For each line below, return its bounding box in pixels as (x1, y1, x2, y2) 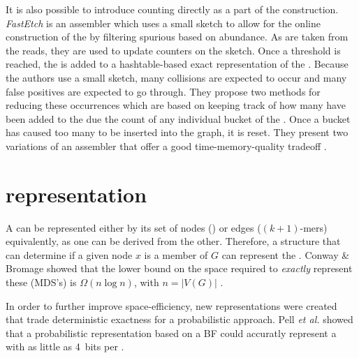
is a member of (144, 247, 208, 262)
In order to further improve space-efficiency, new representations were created (6, 298, 337, 313)
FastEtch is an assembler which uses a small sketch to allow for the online (6, 15, 321, 30)
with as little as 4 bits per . (6, 339, 124, 354)
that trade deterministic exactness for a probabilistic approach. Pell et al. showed (6, 312, 353, 327)
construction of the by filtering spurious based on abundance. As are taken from (6, 29, 349, 44)
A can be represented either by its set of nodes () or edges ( (6, 220, 261, 234)
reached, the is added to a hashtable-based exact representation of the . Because (6, 57, 349, 71)
